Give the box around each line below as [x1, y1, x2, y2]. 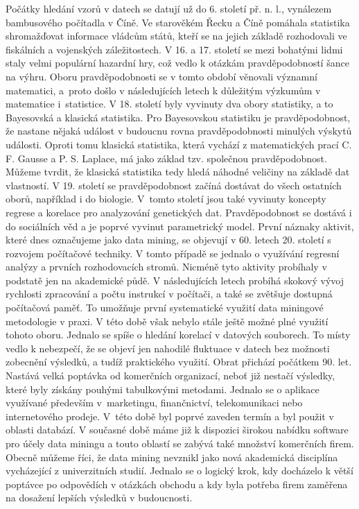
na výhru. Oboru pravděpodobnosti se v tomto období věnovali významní [6, 69, 317, 83]
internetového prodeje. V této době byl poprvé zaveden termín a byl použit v [6, 408, 334, 423]
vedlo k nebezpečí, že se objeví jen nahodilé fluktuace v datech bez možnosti [6, 340, 330, 355]
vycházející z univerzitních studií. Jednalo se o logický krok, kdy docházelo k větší [6, 463, 353, 478]
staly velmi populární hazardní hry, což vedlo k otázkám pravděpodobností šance [6, 55, 349, 70]
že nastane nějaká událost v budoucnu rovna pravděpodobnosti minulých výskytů [6, 123, 352, 138]
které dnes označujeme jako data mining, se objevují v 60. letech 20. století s [6, 232, 331, 247]
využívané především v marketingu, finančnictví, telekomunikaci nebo [6, 395, 303, 410]
